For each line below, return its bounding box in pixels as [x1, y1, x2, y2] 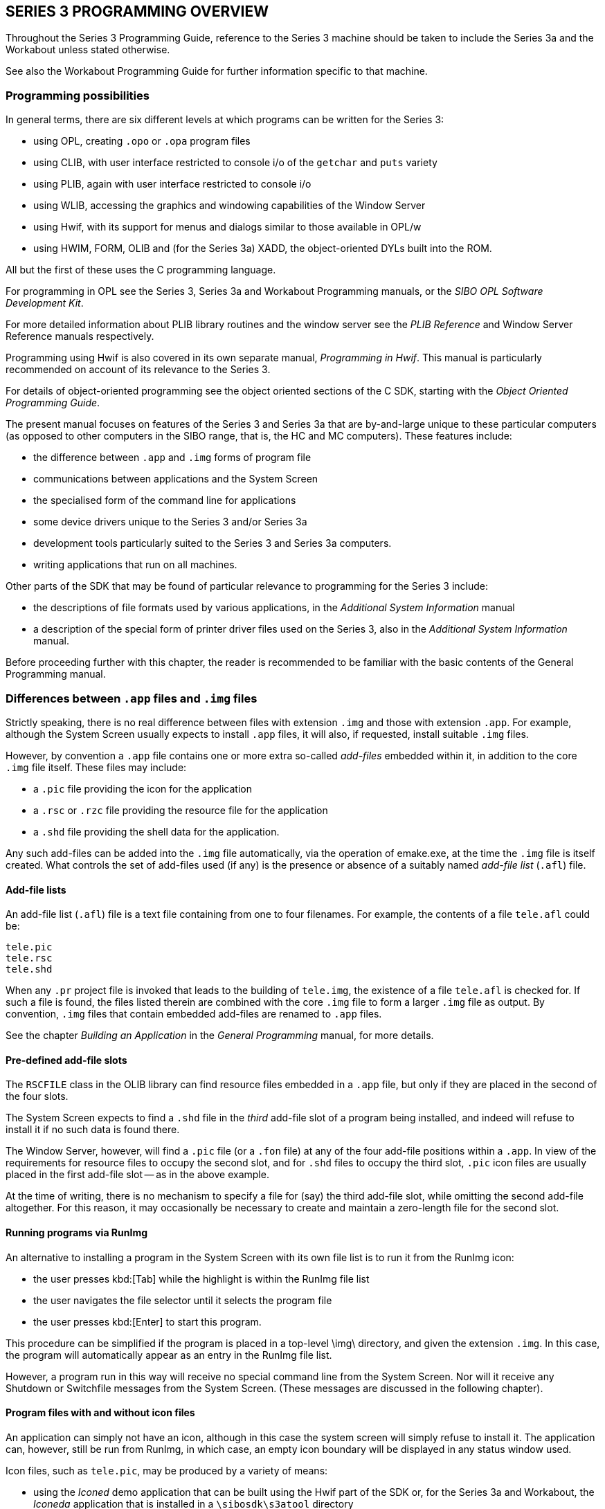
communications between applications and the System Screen [33, 473, 318, 485]
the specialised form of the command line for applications [33, 494, 296, 507]
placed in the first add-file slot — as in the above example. [6, 1168, 269, 1181]
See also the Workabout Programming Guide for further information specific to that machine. [6, 65, 428, 78]
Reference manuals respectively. [6, 330, 154, 343]
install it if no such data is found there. [6, 1123, 180, 1136]
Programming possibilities [6, 88, 150, 102]
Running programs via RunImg [6, 1226, 148, 1238]
